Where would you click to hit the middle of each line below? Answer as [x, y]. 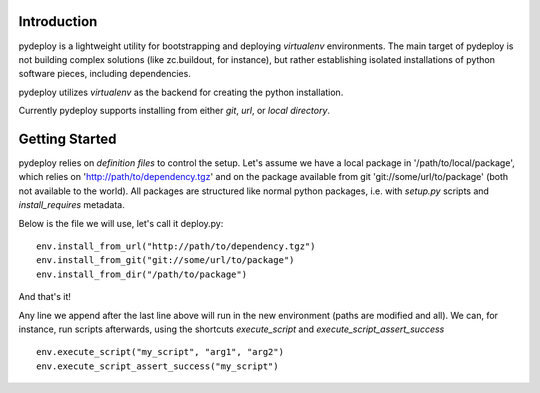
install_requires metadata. [71, 205]
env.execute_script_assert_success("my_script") [157, 366]
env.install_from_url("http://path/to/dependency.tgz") [176, 246]
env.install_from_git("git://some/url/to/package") [165, 260]
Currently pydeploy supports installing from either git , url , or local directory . [174, 111]
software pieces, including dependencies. [105, 74]
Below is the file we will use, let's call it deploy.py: [121, 223]
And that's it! [45, 297]
